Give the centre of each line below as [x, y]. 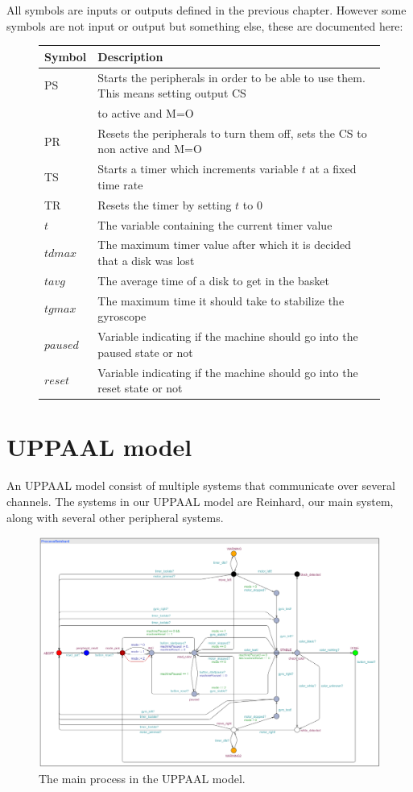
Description [130, 56]
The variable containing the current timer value [215, 224]
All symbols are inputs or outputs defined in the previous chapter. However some [206, 10]
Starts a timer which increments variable [198, 169]
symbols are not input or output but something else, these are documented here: [205, 25]
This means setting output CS [172, 93]
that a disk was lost [146, 260]
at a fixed [333, 169]
